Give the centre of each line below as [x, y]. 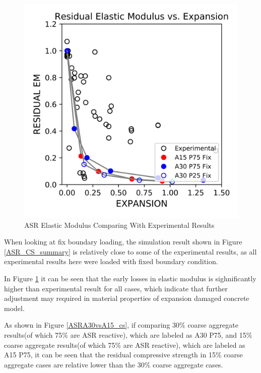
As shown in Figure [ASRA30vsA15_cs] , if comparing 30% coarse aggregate [121, 325]
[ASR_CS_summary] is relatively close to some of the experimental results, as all [130, 251]
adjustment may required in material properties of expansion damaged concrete [127, 298]
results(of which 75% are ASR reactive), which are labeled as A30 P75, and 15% [128, 334]
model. [14, 308]
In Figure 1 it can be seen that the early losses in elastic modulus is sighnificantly [130, 278]
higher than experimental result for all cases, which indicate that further [116, 288]
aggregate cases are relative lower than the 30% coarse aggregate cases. [114, 364]
